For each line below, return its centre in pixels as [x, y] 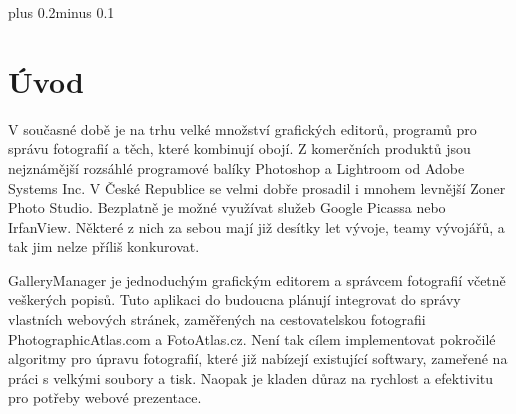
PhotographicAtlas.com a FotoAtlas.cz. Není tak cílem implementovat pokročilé [252, 338]
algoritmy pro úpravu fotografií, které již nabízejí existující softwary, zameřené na [258, 358]
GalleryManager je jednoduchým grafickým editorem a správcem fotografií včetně [257, 279]
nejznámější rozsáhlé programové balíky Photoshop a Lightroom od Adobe [236, 167]
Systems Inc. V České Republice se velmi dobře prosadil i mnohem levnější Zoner [257, 187]
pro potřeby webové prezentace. [105, 397]
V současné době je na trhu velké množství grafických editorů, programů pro [242, 128]
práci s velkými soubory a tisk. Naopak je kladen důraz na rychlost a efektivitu [251, 377]
